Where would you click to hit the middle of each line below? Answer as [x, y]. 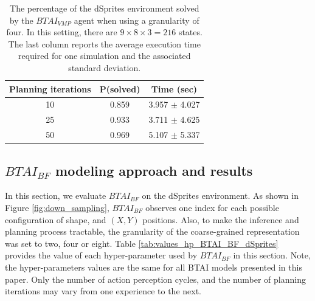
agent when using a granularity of [137, 20]
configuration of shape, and [56, 219]
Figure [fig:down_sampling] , [57, 207]
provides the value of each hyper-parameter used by [101, 255]
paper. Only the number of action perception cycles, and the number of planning [155, 279]
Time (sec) [174, 88]
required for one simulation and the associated [104, 56]
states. [190, 32]
